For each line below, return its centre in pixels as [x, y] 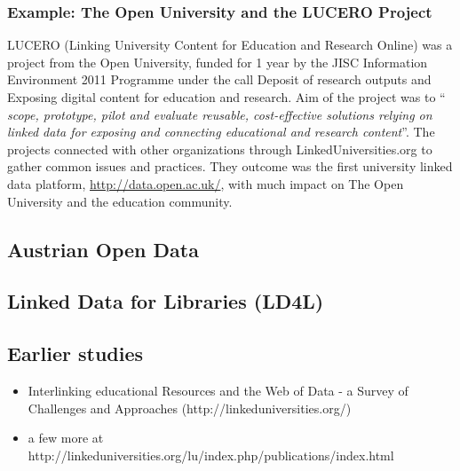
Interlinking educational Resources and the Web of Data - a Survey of [218, 390]
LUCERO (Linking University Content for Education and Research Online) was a [230, 45]
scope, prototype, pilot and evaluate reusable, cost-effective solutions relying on [220, 114]
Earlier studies [75, 353]
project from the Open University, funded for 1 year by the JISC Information [218, 62]
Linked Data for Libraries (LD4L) [166, 301]
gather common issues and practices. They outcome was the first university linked [230, 166]
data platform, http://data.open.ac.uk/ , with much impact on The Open [206, 183]
